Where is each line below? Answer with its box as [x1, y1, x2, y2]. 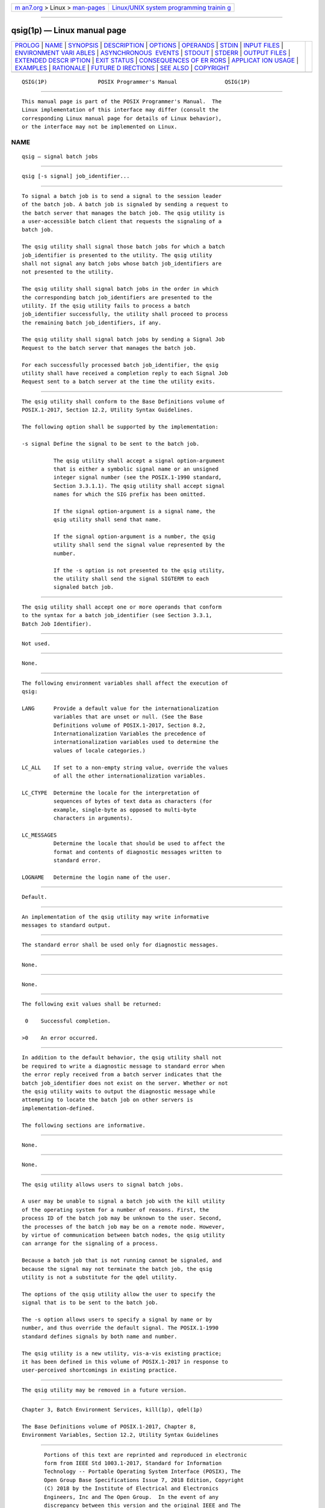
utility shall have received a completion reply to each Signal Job [22, 370, 228, 377]
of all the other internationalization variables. [53, 773, 206, 779]
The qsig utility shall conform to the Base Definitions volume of [22, 398, 225, 405]
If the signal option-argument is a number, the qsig [53, 533, 216, 540]
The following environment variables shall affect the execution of [22, 679, 228, 686]
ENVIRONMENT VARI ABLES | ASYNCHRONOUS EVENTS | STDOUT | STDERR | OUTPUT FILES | [14, 48, 291, 57]
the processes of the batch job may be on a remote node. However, [22, 1223, 225, 1230]
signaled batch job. [53, 584, 114, 591]
